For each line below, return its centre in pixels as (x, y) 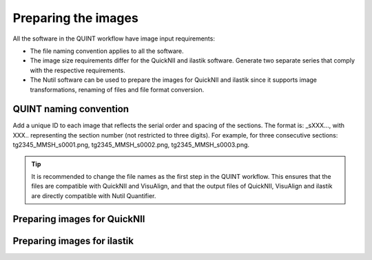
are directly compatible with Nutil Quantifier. (94, 195)
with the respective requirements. (77, 70)
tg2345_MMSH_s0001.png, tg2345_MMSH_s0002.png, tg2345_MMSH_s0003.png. (131, 145)
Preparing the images (76, 18)
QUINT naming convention (71, 109)
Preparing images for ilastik (73, 241)
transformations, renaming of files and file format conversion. (117, 89)
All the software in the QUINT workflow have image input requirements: (114, 39)
